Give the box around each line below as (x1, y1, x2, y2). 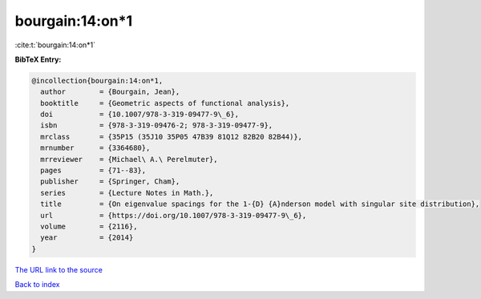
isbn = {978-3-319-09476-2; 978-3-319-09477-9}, (40, 121, 273, 130)
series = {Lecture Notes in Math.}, (40, 188, 214, 197)
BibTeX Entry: (14, 55, 62, 64)
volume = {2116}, (40, 222, 138, 231)
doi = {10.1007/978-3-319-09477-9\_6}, (40, 110, 240, 119)
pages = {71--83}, (40, 166, 147, 176)
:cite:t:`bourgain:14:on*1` (14, 40, 96, 50)
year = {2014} (40, 233, 134, 242)
